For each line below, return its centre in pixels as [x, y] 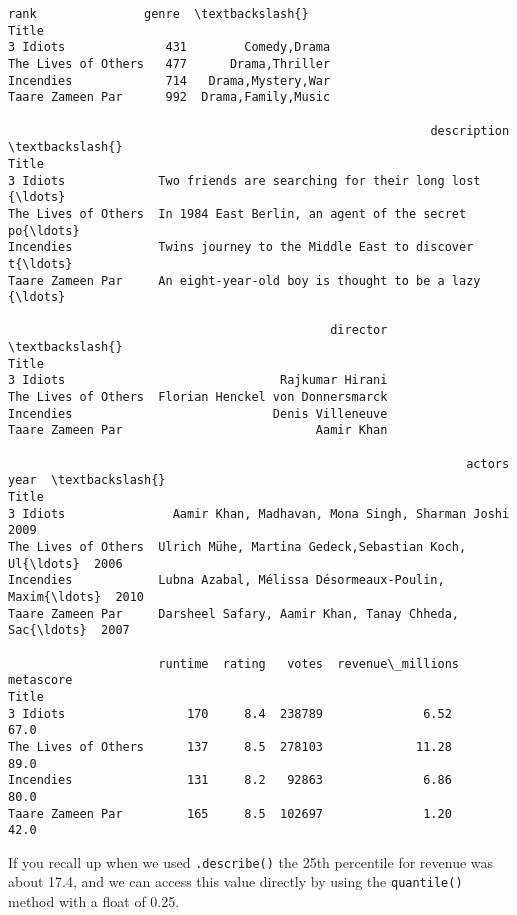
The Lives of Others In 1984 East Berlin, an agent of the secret [237, 213]
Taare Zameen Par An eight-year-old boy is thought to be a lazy [244, 280]
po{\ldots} [44, 230]
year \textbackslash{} [87, 480]
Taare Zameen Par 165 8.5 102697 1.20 [230, 813]
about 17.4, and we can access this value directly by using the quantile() [235, 881]
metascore [40, 680]
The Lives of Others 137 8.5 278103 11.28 [230, 746]
